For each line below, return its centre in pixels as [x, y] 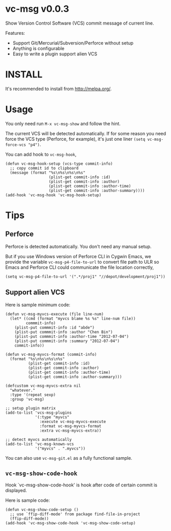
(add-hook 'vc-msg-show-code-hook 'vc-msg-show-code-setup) [71, 523]
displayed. [16, 491]
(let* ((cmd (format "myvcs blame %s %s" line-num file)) [73, 318]
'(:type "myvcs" [52, 417]
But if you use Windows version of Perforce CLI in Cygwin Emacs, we [78, 256]
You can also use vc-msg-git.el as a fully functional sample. [69, 458]
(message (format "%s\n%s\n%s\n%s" [48, 173]
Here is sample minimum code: [38, 305]
